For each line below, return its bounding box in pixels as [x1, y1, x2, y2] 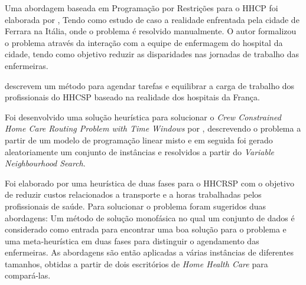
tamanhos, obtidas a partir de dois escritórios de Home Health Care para [5, 257, 268, 270]
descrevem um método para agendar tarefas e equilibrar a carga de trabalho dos [5, 79, 295, 91]
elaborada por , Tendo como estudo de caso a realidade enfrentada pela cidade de [5, 13, 300, 25]
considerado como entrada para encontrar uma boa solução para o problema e [5, 223, 287, 235]
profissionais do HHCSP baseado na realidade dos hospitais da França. [5, 91, 260, 103]
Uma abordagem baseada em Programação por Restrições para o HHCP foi [5, 2, 278, 14]
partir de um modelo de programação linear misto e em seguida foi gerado [5, 133, 273, 146]
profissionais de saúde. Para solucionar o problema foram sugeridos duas [5, 199, 266, 212]
